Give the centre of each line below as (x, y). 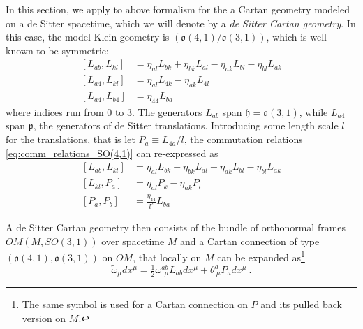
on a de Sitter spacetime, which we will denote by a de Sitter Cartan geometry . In (181, 23)
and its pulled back (302, 304)
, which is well (296, 37)
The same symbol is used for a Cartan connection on (135, 304)
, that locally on (167, 257)
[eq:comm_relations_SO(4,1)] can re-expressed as (112, 153)
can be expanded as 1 (261, 256)
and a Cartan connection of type (250, 241)
